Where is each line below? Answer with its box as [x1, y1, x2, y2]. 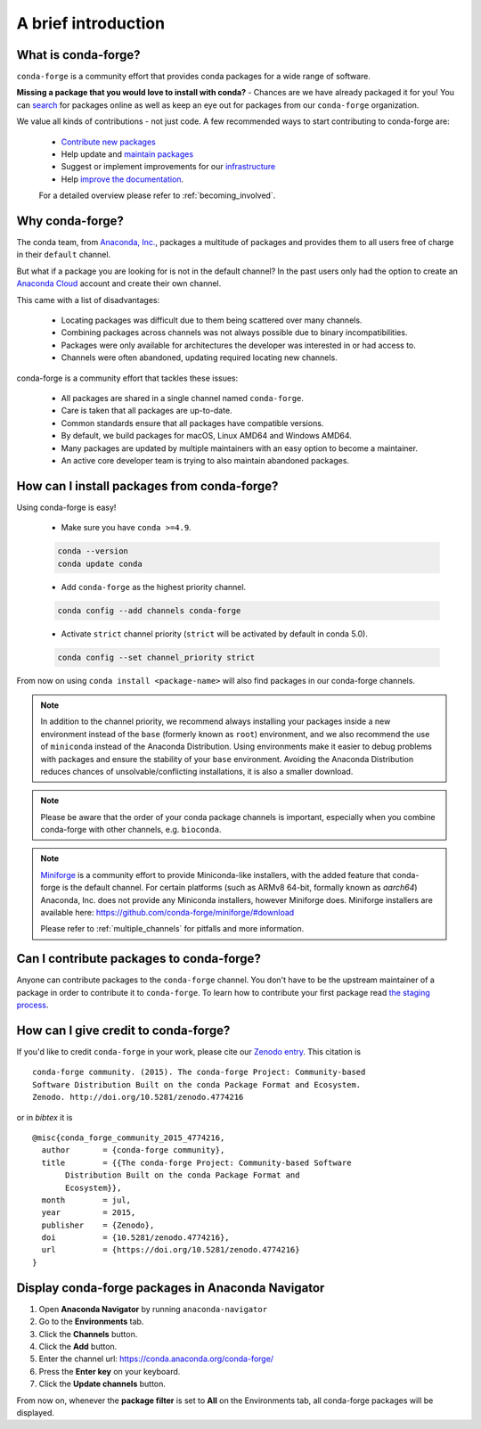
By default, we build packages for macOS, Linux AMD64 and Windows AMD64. [61, 431, 352, 441]
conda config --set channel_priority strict [57, 652, 256, 662]
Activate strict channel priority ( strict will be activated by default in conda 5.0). [61, 628, 369, 639]
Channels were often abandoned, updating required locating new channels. [61, 352, 338, 363]
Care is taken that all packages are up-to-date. [61, 406, 232, 416]
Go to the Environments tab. [38, 1316, 144, 1327]
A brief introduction [16, 13, 165, 33]
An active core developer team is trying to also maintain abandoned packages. [61, 455, 350, 465]
